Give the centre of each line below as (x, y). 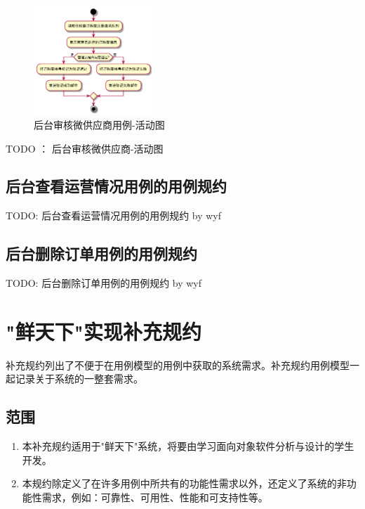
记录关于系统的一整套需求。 (79, 379)
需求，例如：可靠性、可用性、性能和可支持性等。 (155, 497)
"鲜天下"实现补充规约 (104, 331)
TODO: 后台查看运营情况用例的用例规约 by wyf (114, 215)
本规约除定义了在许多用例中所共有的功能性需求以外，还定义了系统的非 (184, 483)
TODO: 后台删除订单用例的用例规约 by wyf (104, 283)
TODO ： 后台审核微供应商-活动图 (85, 148)
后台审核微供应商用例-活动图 (99, 124)
